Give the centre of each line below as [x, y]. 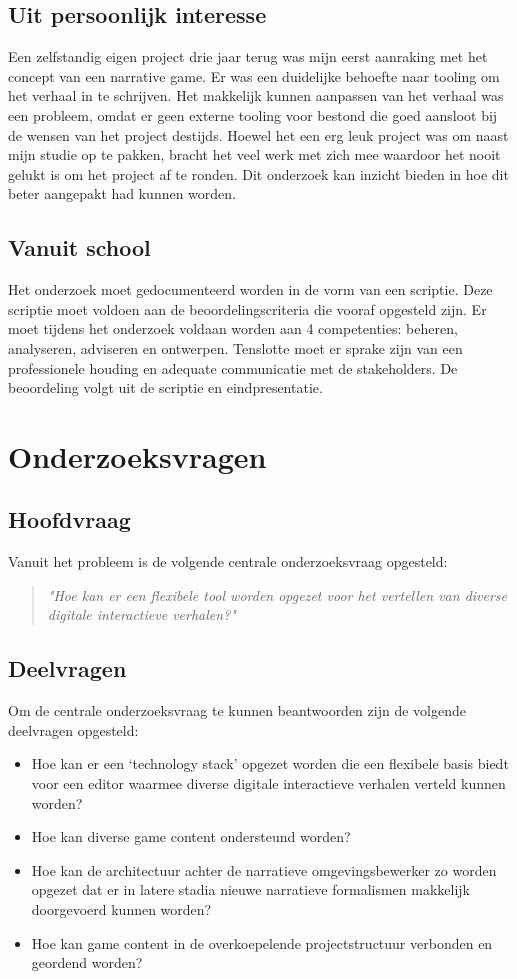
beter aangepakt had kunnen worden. [122, 193]
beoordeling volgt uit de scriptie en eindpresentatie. [165, 387]
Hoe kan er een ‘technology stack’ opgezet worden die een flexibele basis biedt [270, 763]
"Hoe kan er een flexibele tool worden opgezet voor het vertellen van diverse [277, 594]
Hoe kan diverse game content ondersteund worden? [191, 836]
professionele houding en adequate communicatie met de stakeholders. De [233, 367]
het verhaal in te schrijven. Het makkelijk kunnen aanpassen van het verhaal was [256, 95]
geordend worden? [87, 962]
